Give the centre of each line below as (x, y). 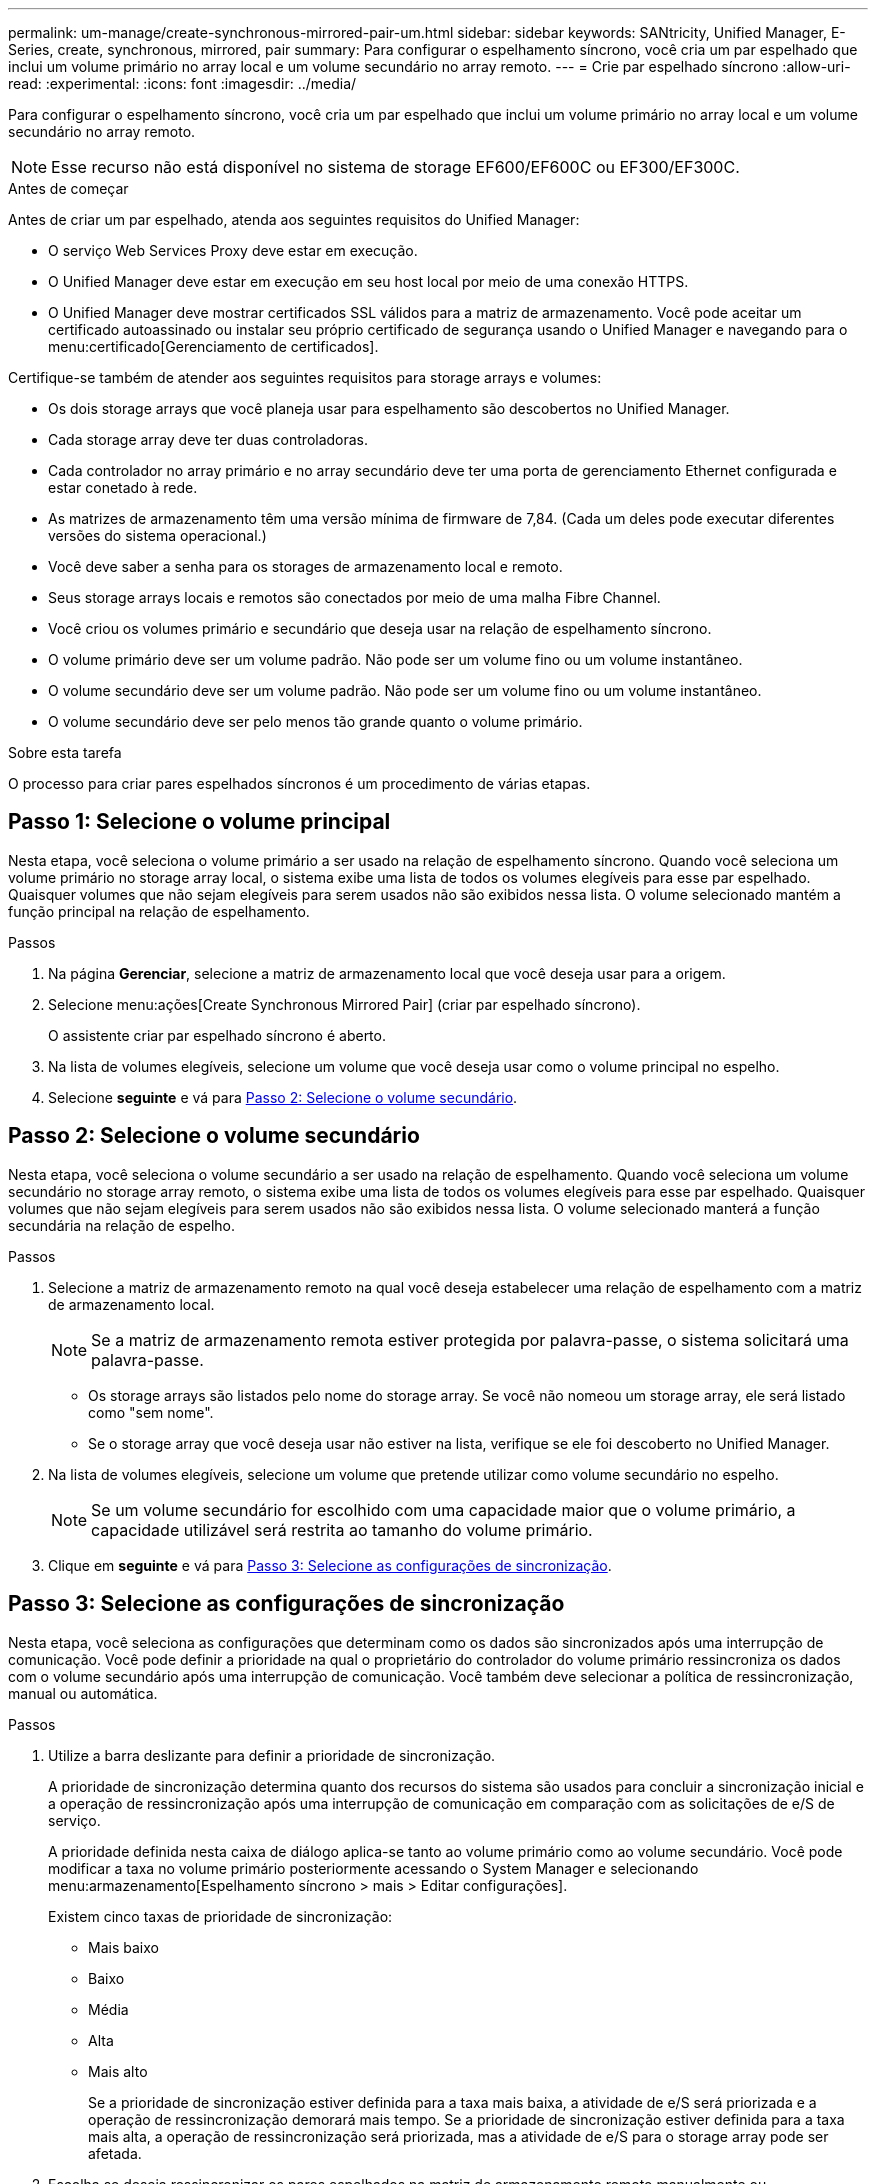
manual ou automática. (83, 1693)
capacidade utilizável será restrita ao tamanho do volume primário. (342, 1529)
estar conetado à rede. (123, 487)
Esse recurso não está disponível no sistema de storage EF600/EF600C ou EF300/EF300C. (395, 167)
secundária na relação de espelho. (122, 1225)
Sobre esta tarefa (65, 752)
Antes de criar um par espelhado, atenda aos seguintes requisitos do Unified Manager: (294, 219)
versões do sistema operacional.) (157, 535)
